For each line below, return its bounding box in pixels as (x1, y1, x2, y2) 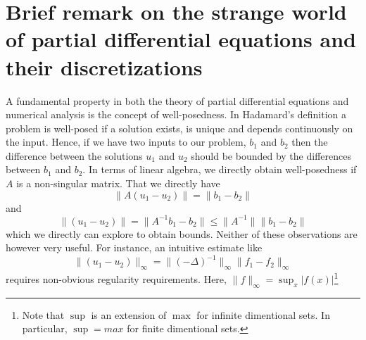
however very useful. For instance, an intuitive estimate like (6, 240, 263, 255)
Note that (22, 307, 65, 322)
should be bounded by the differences (191, 148, 351, 163)
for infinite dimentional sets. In (196, 307, 330, 322)
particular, (22, 321, 68, 336)
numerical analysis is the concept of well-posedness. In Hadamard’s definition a (6, 107, 346, 122)
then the (291, 134, 328, 149)
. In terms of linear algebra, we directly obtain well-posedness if (82, 162, 357, 177)
